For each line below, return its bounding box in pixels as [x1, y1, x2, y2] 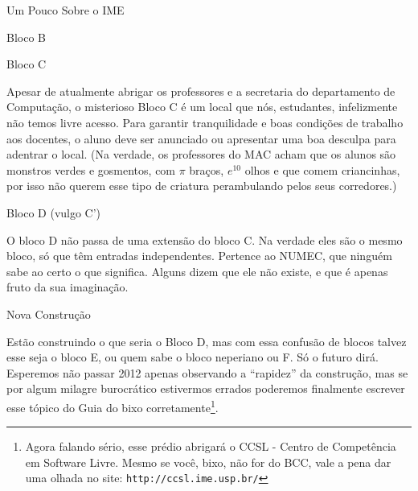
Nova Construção [6, 305, 91, 322]
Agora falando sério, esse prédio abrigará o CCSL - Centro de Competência [25, 438, 396, 455]
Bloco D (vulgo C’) [6, 204, 101, 221]
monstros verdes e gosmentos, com [6, 161, 176, 178]
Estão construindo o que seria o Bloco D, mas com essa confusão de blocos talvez [6, 332, 407, 349]
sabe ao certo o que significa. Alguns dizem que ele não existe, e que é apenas [6, 262, 388, 279]
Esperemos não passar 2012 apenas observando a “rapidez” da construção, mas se [6, 364, 408, 381]
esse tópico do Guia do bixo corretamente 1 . [6, 396, 219, 415]
